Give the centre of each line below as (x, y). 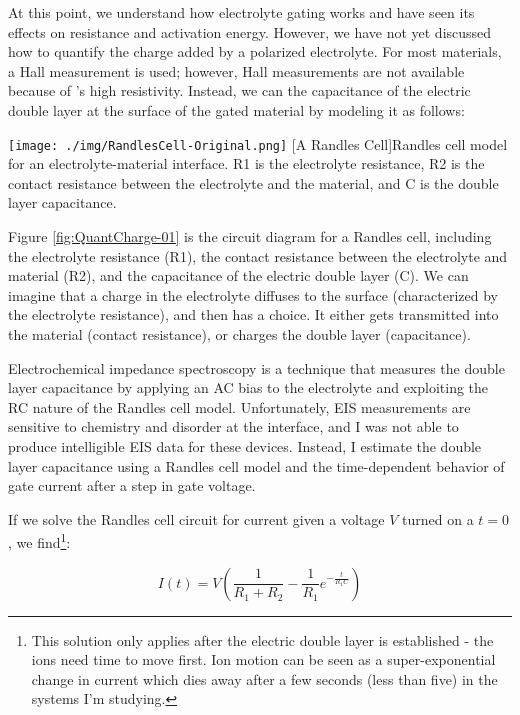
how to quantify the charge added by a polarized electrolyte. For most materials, (255, 51)
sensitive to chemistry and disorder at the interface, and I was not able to (233, 426)
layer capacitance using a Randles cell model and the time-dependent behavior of (256, 465)
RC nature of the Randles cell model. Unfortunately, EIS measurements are (239, 406)
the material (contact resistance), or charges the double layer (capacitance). (239, 333)
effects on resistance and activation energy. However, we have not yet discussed (250, 31)
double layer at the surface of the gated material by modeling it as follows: (236, 109)
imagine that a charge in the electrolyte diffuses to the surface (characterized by (253, 294)
